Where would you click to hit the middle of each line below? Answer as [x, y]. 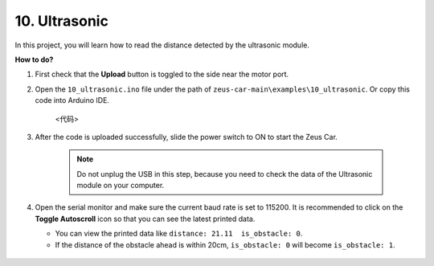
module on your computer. [121, 186]
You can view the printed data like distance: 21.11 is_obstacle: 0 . [179, 234]
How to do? [34, 59]
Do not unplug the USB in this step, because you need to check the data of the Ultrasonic [225, 174]
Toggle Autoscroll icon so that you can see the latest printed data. [145, 219]
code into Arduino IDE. [72, 100]
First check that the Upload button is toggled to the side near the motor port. [162, 74]
